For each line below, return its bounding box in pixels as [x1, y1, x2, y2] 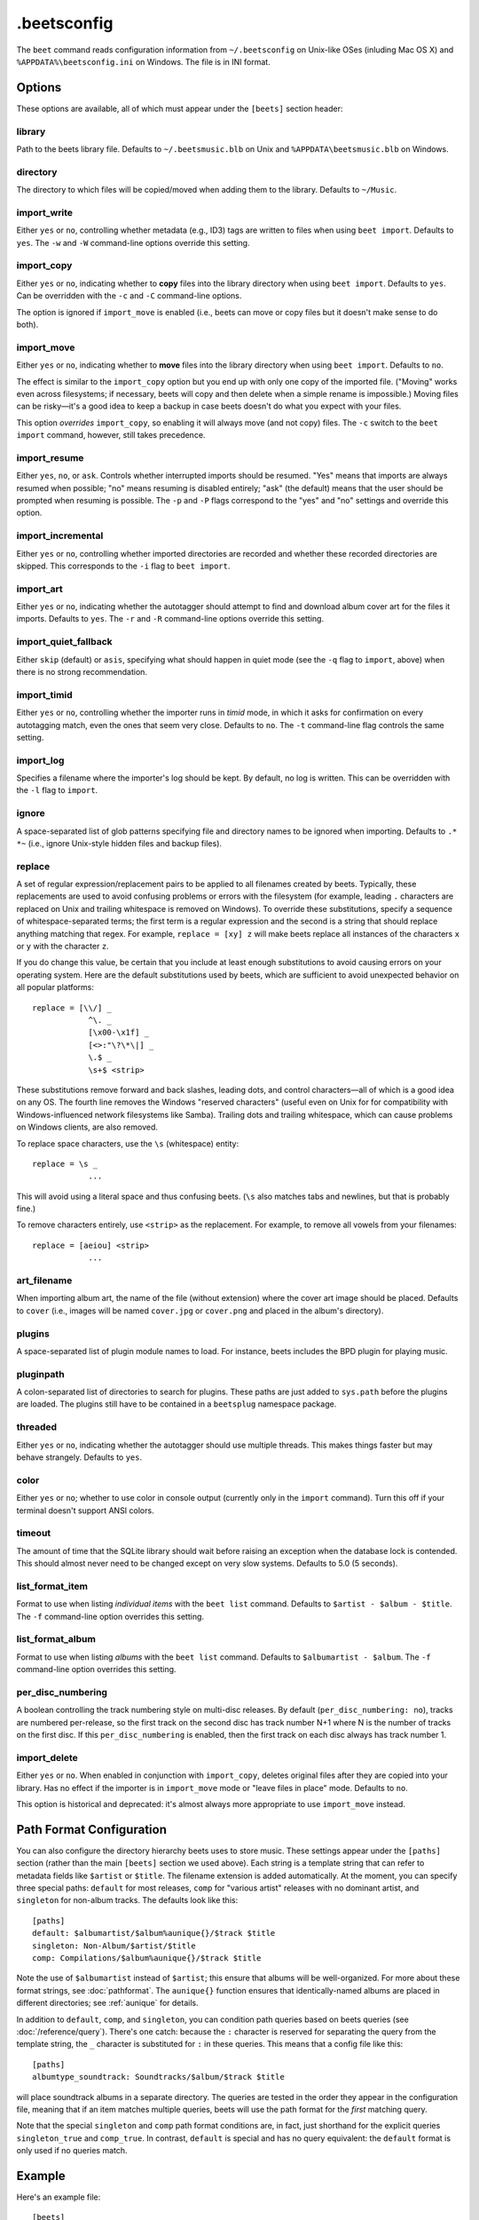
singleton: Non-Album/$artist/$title [32, 1940, 197, 1951]
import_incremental [16, 529, 104, 542]
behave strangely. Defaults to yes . [16, 1452, 143, 1463]
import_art [16, 583, 63, 595]
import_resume [16, 451, 84, 464]
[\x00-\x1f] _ [88, 1027, 150, 1038]
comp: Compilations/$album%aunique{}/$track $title [32, 1953, 262, 1962]
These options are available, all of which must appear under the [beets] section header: [16, 103, 343, 114]
